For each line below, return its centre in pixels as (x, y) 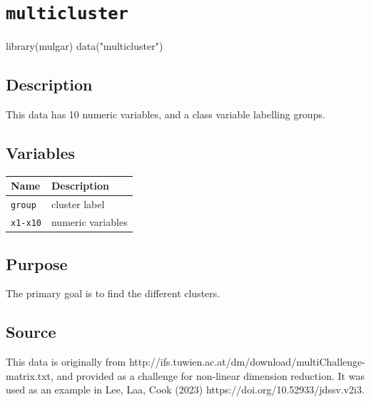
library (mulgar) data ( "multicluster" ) (85, 46)
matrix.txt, (30, 375)
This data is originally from (66, 362)
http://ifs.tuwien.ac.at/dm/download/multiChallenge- (247, 362)
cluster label (78, 204)
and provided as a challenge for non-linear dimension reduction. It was (210, 375)
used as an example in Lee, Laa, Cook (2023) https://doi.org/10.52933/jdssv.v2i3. (185, 390)
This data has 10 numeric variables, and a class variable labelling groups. (166, 114)
